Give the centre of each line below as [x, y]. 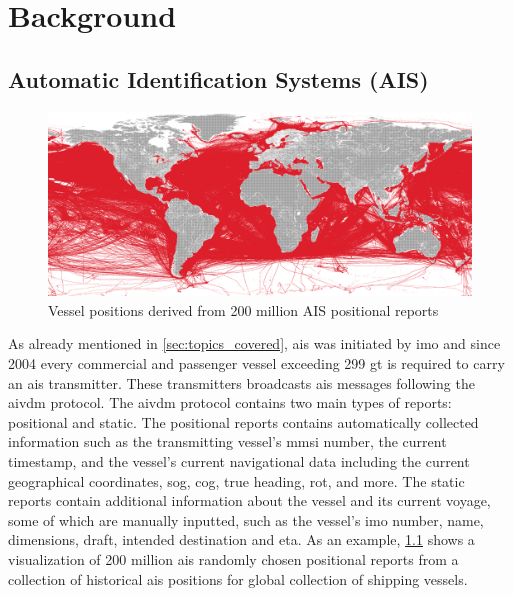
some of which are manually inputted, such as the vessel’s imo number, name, [246, 519]
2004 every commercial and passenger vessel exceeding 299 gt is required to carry [256, 363]
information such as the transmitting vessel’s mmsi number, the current [227, 441]
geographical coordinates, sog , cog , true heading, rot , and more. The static [236, 480]
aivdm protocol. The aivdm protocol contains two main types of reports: [230, 402]
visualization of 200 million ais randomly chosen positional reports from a [233, 558]
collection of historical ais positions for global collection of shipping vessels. [238, 578]
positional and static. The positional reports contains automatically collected [243, 421]
